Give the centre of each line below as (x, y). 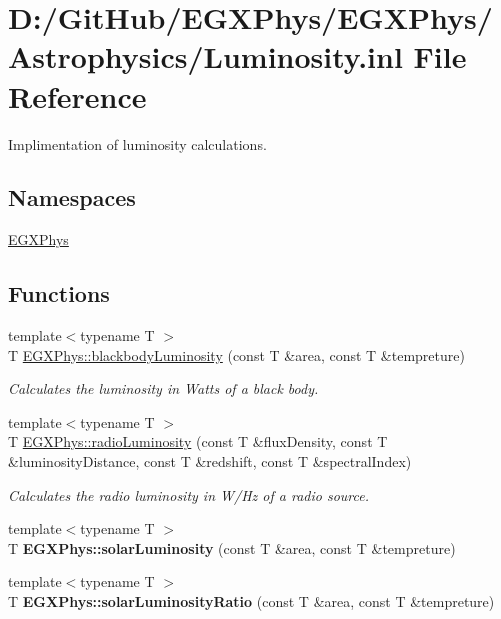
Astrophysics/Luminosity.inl (205, 56)
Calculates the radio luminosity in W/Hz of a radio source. (188, 494)
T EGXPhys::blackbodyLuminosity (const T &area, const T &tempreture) (236, 354)
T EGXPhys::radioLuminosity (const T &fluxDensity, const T (198, 441)
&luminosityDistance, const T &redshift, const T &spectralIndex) (210, 461)
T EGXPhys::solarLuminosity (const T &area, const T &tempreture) (232, 547)
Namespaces (72, 197)
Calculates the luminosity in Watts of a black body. (163, 388)
